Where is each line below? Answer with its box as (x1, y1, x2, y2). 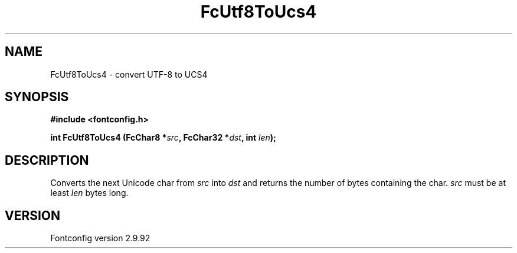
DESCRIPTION (5, 152, 89, 168)
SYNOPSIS (5, 89, 69, 105)
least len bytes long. (50, 188, 129, 198)
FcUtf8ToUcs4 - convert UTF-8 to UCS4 (50, 69, 208, 79)
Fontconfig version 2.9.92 (50, 233, 150, 244)
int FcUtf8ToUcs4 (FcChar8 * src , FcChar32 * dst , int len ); (50, 132, 276, 143)
